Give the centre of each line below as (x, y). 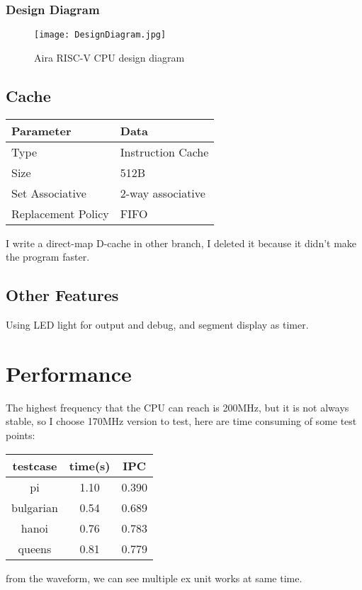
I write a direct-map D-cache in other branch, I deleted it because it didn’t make (181, 243)
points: (21, 435)
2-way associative (163, 193)
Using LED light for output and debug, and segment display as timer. (157, 325)
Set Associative (49, 193)
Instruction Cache (164, 152)
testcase (35, 465)
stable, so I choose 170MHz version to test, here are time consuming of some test (181, 421)
